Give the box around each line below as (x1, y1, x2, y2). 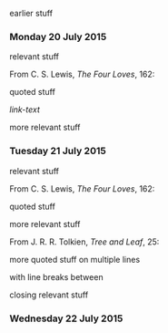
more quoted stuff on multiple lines (9, 254, 141, 265)
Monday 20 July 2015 (9, 30, 107, 43)
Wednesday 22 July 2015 (9, 312, 124, 325)
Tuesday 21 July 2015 (9, 145, 106, 158)
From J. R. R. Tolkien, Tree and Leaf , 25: (9, 236, 160, 247)
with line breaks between (9, 271, 104, 282)
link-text (9, 104, 41, 115)
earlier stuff (9, 8, 53, 18)
